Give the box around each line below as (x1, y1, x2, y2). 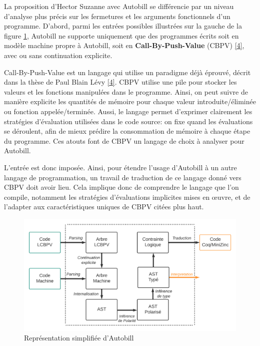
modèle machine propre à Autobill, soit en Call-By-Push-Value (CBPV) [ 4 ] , (4, 40, 244, 51)
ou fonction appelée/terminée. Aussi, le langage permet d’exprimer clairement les (4, 106, 252, 116)
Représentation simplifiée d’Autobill (24, 332, 134, 343)
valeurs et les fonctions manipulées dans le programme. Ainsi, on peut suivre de (4, 86, 248, 97)
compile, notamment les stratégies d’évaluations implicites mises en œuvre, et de (4, 191, 250, 202)
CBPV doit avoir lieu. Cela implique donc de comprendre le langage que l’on (4, 182, 239, 192)
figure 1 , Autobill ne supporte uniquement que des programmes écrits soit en (4, 30, 239, 41)
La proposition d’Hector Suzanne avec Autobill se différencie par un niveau (4, 1, 234, 11)
